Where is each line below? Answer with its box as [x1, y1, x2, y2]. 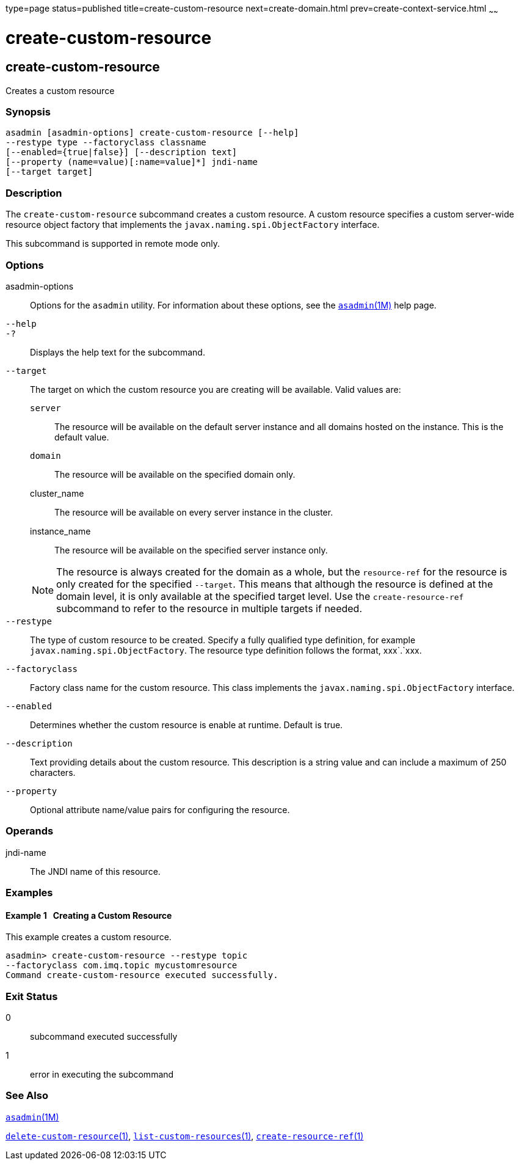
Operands [5, 825, 54, 838]
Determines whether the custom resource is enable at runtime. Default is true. [30, 719, 343, 730]
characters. [30, 767, 76, 778]
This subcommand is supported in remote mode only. [5, 238, 220, 249]
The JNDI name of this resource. [30, 866, 161, 877]
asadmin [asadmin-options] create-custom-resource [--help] [5, 128, 299, 138]
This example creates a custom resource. [5, 932, 172, 943]
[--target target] [5, 167, 93, 177]
